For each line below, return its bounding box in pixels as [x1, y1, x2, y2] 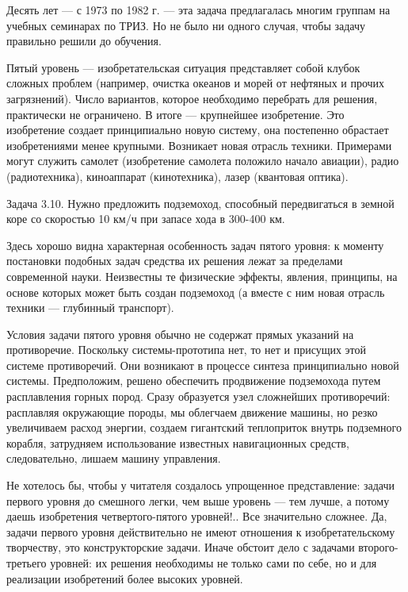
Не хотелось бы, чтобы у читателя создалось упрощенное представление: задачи [6, 477, 395, 494]
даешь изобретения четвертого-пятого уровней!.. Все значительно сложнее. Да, [6, 508, 387, 525]
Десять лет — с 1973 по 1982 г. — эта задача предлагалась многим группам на [6, 2, 391, 17]
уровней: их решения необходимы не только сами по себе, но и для [50, 555, 377, 571]
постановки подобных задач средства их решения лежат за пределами [6, 252, 343, 269]
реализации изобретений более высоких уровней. [6, 570, 243, 586]
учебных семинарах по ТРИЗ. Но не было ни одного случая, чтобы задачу [6, 17, 366, 33]
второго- [358, 539, 398, 555]
